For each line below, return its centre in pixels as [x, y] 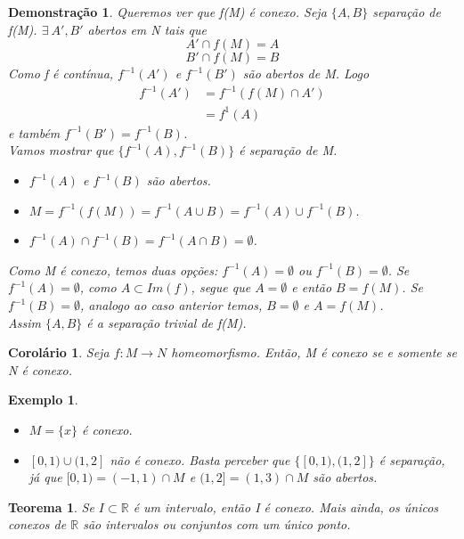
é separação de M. [288, 150]
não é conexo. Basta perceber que [200, 459]
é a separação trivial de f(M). [167, 322]
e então [312, 287]
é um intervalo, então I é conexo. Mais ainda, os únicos [286, 506]
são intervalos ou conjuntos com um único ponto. [217, 524]
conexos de [37, 524]
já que [45, 477]
